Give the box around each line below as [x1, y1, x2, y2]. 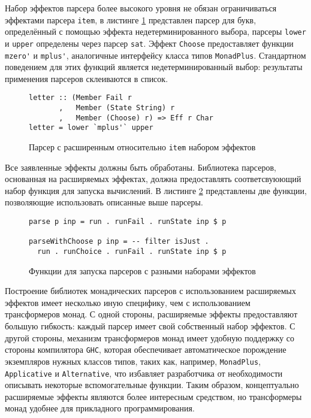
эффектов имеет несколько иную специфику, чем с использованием [5, 296, 250, 308]
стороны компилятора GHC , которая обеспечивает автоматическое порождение [5, 343, 286, 356]
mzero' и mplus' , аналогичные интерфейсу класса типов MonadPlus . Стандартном [5, 49, 306, 61]
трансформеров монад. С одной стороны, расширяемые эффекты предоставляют [5, 308, 298, 320]
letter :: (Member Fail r [29, 93, 132, 102]
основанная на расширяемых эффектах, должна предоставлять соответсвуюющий [5, 172, 301, 185]
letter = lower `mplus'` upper [29, 123, 153, 132]
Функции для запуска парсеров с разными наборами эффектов [29, 264, 256, 277]
